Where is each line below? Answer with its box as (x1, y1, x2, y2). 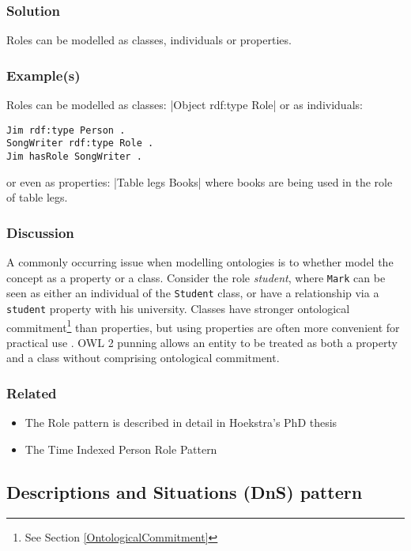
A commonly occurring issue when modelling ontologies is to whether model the (6, 254, 394, 270)
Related (6, 383, 57, 402)
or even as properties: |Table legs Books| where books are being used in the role (6, 173, 393, 190)
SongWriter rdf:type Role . (6, 138, 154, 149)
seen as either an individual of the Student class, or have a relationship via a (6, 285, 379, 301)
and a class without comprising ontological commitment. (6, 349, 280, 366)
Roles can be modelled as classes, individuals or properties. (6, 32, 292, 48)
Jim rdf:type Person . (6, 124, 126, 136)
